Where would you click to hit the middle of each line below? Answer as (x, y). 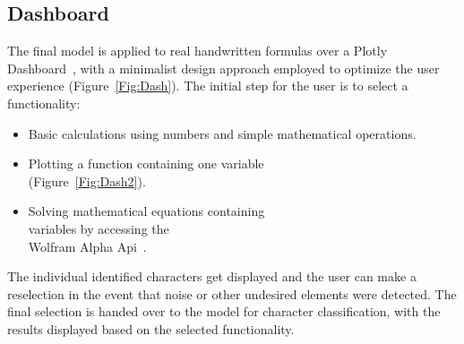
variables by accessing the (99, 228)
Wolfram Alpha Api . (87, 246)
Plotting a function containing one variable (146, 163)
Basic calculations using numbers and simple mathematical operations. (222, 133)
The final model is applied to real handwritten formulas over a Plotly (198, 51)
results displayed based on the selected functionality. (151, 328)
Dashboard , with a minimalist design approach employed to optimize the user (223, 68)
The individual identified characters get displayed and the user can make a (212, 276)
